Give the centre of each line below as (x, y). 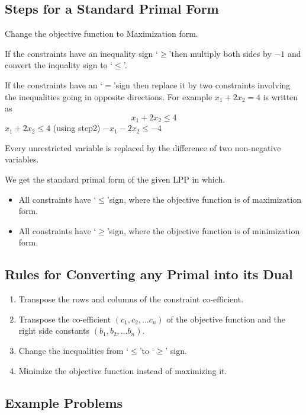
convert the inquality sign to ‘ (59, 65)
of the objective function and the (226, 319)
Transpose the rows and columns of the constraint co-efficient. (131, 299)
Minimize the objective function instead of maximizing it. (123, 370)
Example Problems (64, 402)
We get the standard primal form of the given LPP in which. (115, 179)
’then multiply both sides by (220, 53)
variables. (22, 159)
